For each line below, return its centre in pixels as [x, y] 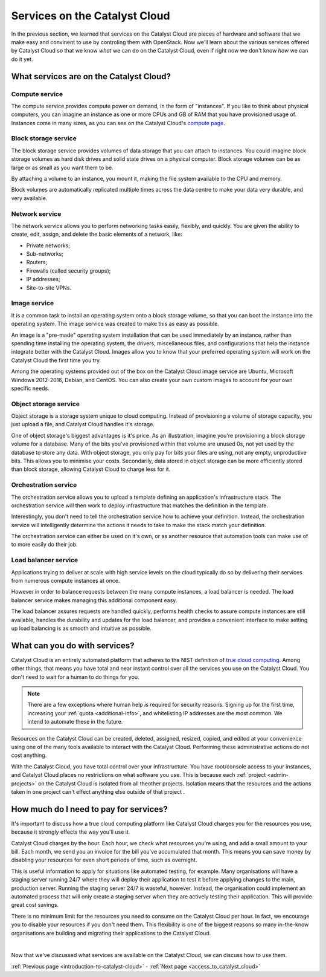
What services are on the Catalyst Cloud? [91, 76]
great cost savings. [35, 905]
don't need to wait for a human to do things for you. [75, 677]
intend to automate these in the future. [75, 722]
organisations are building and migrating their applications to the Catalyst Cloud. [111, 933]
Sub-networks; [45, 254]
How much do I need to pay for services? [90, 809]
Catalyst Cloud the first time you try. [56, 360]
